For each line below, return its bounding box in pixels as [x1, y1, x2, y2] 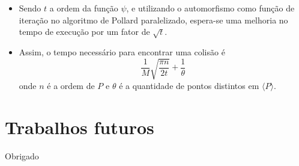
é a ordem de [47, 79, 95, 91]
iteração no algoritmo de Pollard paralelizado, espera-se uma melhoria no [19, 13, 288, 26]
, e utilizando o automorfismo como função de [126, 2, 295, 14]
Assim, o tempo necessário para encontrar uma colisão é [19, 45, 225, 58]
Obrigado [5, 149, 39, 162]
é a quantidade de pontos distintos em [119, 79, 259, 91]
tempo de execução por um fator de [19, 25, 150, 38]
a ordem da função [49, 2, 118, 14]
